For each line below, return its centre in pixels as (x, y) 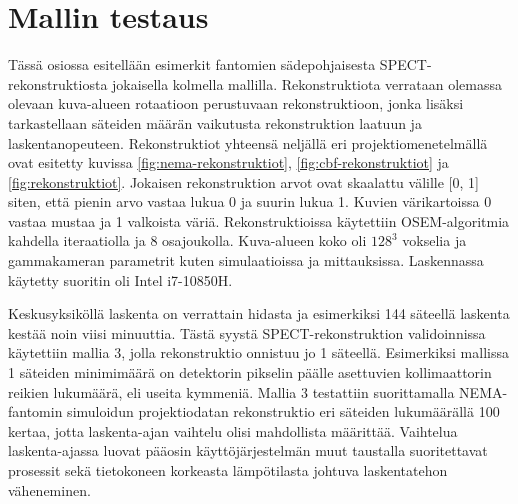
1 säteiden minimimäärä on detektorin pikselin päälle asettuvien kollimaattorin (250, 372)
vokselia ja (434, 240)
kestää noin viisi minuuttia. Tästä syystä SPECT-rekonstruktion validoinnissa (247, 332)
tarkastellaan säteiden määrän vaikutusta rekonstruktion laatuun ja (215, 122)
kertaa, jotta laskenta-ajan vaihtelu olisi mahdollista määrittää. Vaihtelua (233, 430)
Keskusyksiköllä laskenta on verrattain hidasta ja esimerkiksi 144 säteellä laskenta (259, 313)
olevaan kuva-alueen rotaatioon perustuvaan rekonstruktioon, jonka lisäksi (236, 103)
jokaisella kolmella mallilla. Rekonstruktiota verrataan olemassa (307, 83)
